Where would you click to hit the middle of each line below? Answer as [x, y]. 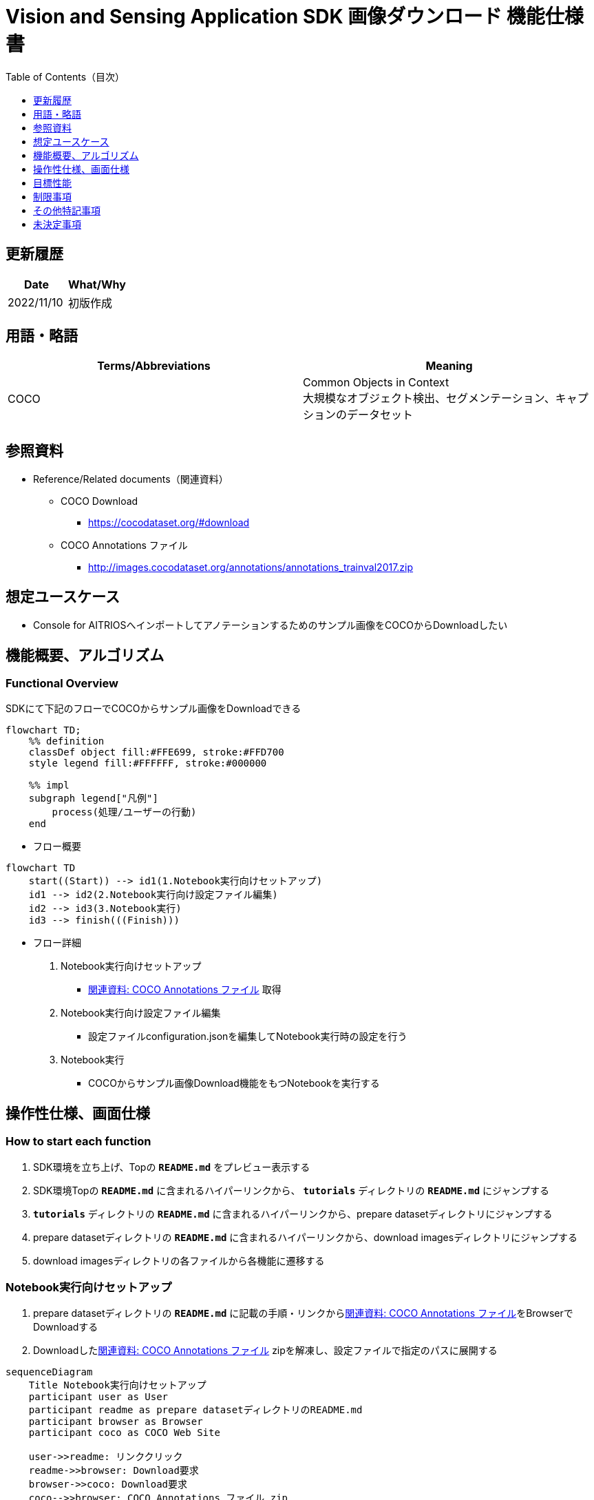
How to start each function [78, 1142]
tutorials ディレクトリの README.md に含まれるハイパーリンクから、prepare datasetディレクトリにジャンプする [293, 1213]
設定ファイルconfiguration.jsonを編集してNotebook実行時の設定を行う [248, 1037]
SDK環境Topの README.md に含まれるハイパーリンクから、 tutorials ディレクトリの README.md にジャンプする [291, 1190]
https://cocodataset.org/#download [169, 523]
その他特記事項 [67, 210]
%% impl [49, 785]
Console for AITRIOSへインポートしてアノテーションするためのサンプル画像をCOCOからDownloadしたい [271, 625]
